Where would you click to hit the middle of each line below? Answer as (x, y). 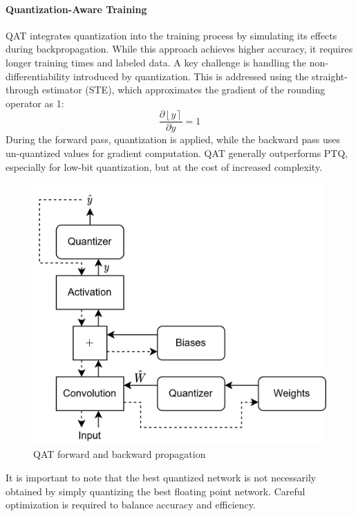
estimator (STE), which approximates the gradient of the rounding (183, 90)
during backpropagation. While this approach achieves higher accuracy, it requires (179, 49)
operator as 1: (35, 103)
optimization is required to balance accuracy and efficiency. (131, 505)
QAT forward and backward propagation (120, 454)
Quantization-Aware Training (76, 9)
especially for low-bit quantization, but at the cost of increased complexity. (164, 166)
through (22, 90)
